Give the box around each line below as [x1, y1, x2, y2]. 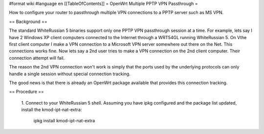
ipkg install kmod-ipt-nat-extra [33, 118, 95, 124]
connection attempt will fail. [9, 55, 65, 61]
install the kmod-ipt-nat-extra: [21, 107, 82, 112]
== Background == [9, 19, 47, 24]
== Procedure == [9, 89, 44, 95]
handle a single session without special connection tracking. [9, 71, 131, 77]
